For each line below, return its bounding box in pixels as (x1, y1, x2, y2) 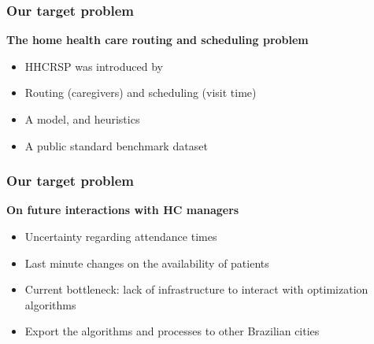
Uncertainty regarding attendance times (24, 228, 217, 244)
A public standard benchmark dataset (24, 137, 208, 154)
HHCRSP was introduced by (24, 57, 163, 74)
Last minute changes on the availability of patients (24, 254, 269, 271)
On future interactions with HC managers (6, 202, 239, 218)
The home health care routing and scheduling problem (6, 31, 309, 48)
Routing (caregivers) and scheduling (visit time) (24, 84, 257, 101)
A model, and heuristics (24, 111, 140, 127)
